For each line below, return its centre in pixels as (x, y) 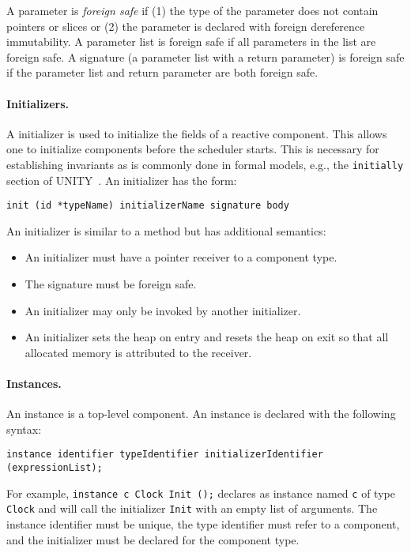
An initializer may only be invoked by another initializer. (163, 310)
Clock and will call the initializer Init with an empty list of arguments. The (192, 508)
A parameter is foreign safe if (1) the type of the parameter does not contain (192, 10)
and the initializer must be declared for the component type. (153, 539)
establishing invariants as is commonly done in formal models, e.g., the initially (205, 164)
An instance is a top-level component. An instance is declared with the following (201, 414)
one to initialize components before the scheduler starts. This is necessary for (193, 149)
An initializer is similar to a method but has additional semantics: (166, 230)
